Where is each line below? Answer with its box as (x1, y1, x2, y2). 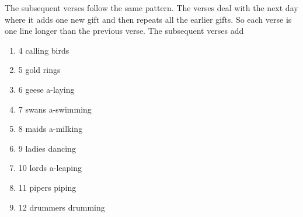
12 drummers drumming (18, 201, 105, 213)
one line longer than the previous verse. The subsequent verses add (5, 24, 244, 37)
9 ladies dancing (18, 142, 76, 154)
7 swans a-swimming (18, 103, 92, 115)
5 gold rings (18, 64, 61, 76)
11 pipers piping (18, 181, 76, 193)
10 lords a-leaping (18, 162, 82, 174)
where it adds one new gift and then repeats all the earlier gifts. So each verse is (5, 13, 292, 25)
